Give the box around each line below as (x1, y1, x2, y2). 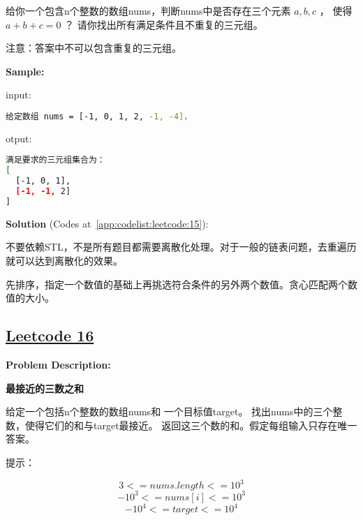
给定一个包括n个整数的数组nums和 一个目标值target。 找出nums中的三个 (6, 404, 333, 419)
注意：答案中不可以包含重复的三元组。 (6, 40, 181, 55)
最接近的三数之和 (6, 380, 84, 395)
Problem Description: (6, 357, 111, 371)
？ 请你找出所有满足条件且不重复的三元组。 (64, 17, 263, 31)
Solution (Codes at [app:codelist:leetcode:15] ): (6, 216, 209, 230)
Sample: (6, 64, 45, 78)
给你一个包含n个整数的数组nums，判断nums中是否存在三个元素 (6, 3, 291, 17)
